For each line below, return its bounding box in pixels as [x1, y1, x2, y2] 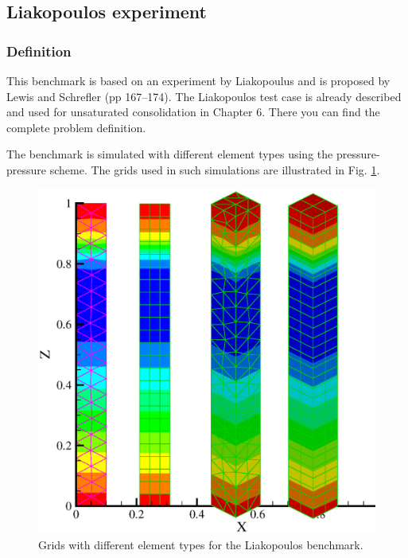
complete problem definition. [6, 119, 146, 135]
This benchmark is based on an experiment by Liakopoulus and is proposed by [6, 72, 391, 88]
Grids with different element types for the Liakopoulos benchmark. [38, 536, 363, 552]
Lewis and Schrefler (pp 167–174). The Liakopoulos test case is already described [6, 88, 402, 104]
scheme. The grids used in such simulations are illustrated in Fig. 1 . [49, 161, 380, 178]
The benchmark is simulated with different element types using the [6, 146, 333, 162]
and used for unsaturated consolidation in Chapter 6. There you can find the [6, 103, 380, 120]
